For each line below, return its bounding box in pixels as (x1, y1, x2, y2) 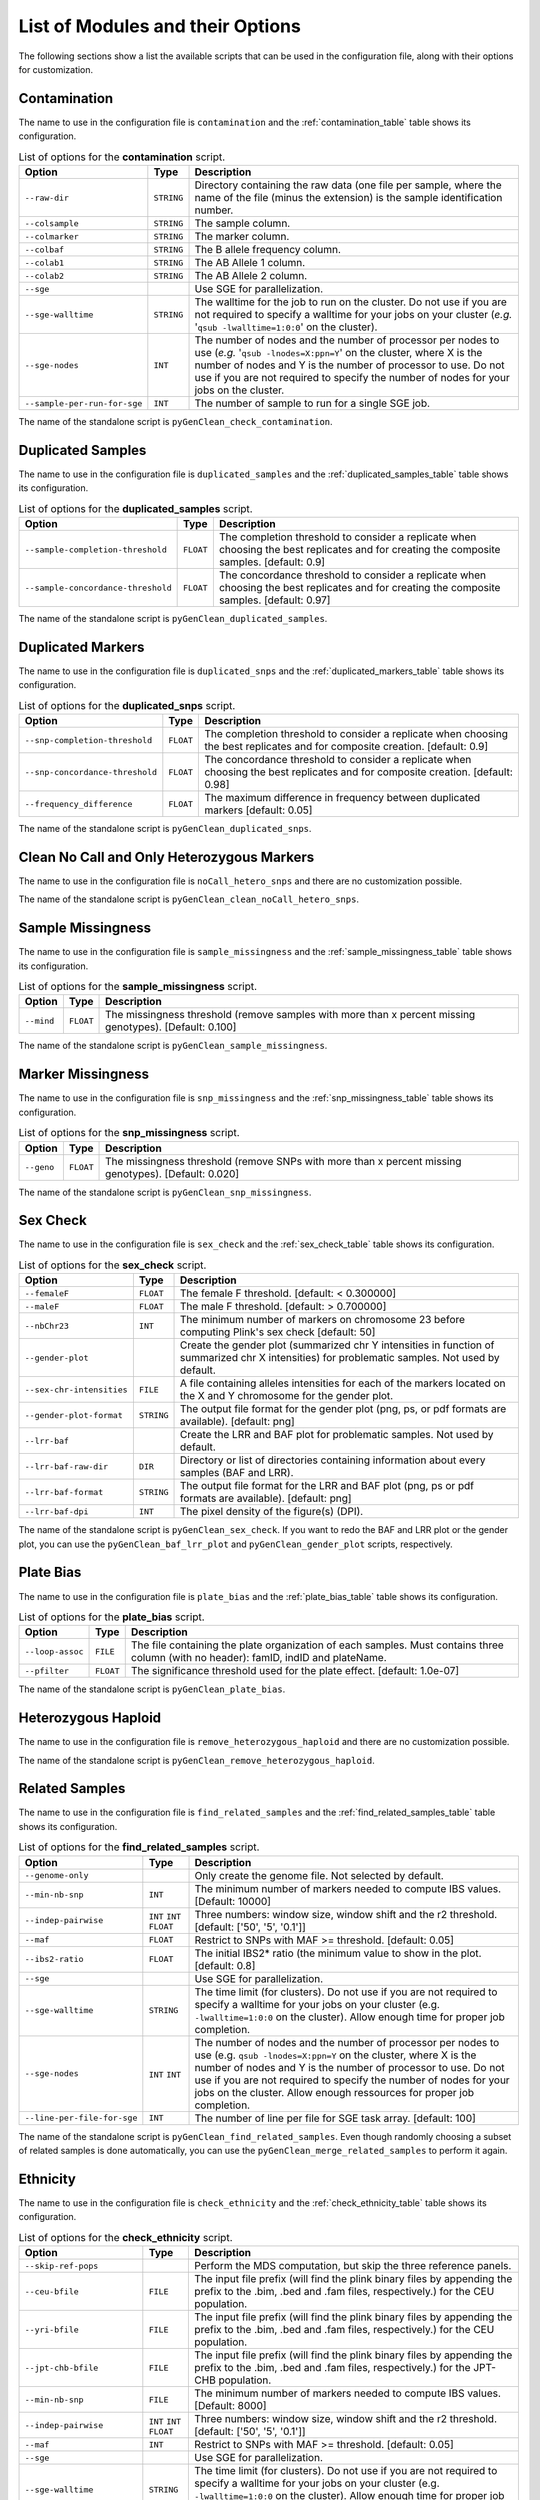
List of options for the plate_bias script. (18, 1610, 205, 1624)
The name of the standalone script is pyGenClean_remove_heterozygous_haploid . (18, 1754, 375, 1766)
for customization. (18, 63, 94, 75)
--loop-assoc (24, 1646, 84, 1657)
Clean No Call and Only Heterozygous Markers (18, 848, 315, 865)
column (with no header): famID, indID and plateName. (130, 1651, 387, 1665)
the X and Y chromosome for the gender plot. (180, 1389, 394, 1403)
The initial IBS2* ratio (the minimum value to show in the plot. (194, 1946, 482, 1960)
